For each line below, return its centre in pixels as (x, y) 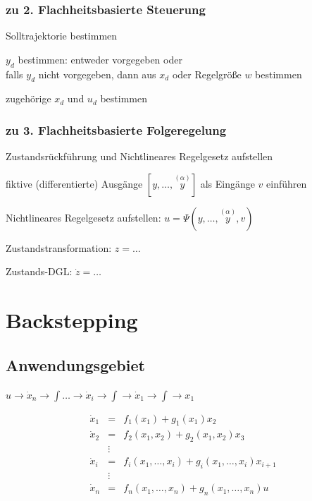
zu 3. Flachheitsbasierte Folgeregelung (116, 129)
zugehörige (29, 98)
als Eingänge (227, 183)
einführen (287, 183)
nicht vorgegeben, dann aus (97, 74)
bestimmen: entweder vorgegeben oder (100, 59)
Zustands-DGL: (39, 271)
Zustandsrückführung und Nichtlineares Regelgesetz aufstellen (139, 156)
